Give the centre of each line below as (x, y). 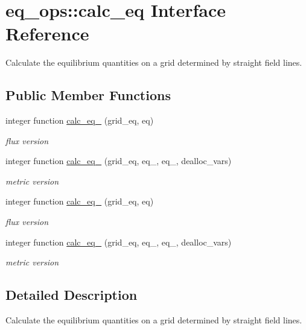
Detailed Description (72, 295)
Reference (47, 33)
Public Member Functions (88, 95)
